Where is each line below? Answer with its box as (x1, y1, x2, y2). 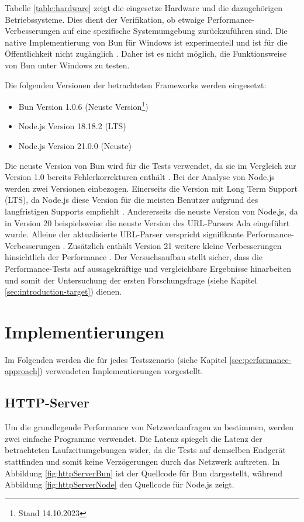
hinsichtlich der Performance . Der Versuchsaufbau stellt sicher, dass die (5, 251, 262, 263)
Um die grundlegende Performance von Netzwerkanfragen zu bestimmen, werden (5, 421, 293, 433)
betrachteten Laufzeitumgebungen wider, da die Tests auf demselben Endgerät (5, 444, 286, 456)
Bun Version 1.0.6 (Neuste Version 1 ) (18, 99, 148, 112)
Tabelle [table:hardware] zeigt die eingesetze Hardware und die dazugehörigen (5, 2, 283, 13)
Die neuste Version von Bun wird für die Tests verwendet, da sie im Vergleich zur (5, 159, 296, 171)
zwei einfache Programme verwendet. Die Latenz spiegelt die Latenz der (5, 432, 262, 444)
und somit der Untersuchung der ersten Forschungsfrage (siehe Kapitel (5, 274, 257, 286)
